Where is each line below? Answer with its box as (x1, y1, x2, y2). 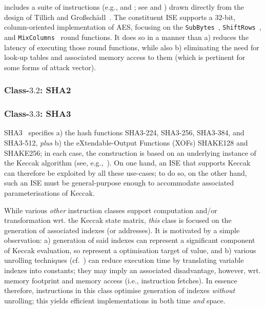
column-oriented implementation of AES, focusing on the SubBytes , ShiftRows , (4, 22, 261, 32)
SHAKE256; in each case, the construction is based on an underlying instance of (4, 147, 256, 158)
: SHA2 (40, 84, 71, 96)
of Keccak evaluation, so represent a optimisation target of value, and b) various (4, 244, 256, 255)
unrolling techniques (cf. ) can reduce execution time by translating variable (4, 255, 244, 265)
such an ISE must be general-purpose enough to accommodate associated (4, 177, 234, 188)
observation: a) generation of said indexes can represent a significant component (4, 235, 255, 245)
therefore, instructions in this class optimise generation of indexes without (4, 285, 235, 296)
